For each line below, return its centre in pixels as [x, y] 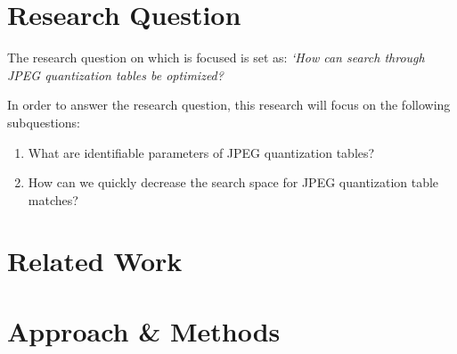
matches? [53, 199]
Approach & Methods [144, 330]
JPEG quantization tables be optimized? [115, 74]
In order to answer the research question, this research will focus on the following [229, 105]
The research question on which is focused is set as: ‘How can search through [216, 58]
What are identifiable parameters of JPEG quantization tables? [201, 152]
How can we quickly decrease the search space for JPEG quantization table [233, 182]
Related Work [95, 261]
